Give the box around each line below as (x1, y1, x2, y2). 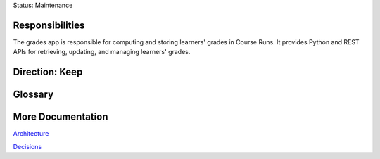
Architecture (13, 129, 49, 138)
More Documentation (13, 111, 108, 123)
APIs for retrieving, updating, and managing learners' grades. (13, 48, 191, 56)
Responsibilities (13, 19, 85, 31)
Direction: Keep (13, 66, 83, 78)
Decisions (13, 142, 42, 151)
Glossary (13, 89, 54, 101)
